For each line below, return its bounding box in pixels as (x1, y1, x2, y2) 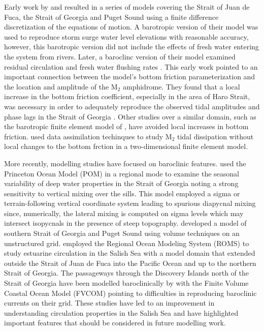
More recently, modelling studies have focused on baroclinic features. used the (4, 158, 246, 168)
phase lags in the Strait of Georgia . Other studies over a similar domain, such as (4, 111, 256, 122)
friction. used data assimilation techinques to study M (4, 131, 172, 141)
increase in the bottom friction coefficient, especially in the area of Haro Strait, (4, 91, 250, 102)
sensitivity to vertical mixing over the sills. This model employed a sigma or (4, 188, 240, 198)
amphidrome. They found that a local (122, 81, 240, 92)
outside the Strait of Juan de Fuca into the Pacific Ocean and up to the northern (4, 257, 256, 268)
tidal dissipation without (177, 131, 254, 141)
